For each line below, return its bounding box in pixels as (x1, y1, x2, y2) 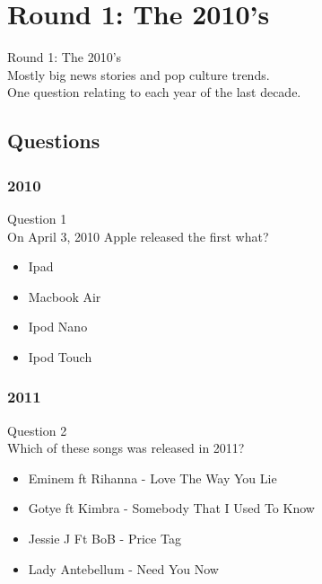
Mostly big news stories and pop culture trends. (7, 65, 270, 84)
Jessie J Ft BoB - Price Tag (28, 529, 181, 548)
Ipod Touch (28, 347, 92, 366)
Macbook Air (28, 287, 101, 305)
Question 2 (7, 420, 67, 439)
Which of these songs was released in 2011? (7, 438, 245, 457)
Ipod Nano (28, 317, 88, 336)
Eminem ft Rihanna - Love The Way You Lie (28, 468, 277, 487)
